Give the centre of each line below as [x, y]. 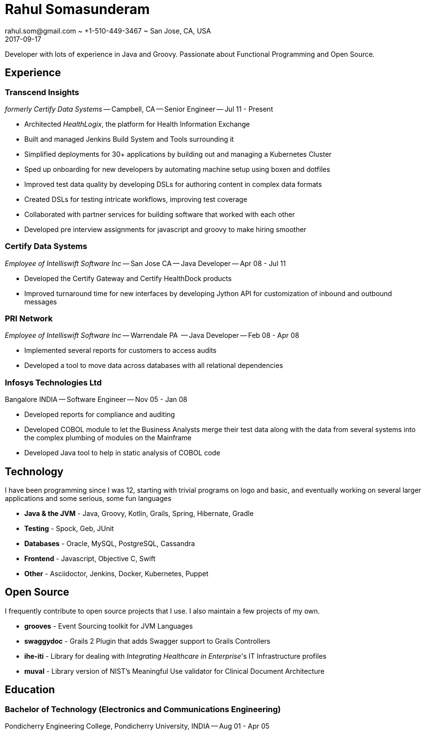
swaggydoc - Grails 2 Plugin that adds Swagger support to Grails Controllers [147, 641]
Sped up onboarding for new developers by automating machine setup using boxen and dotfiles [177, 169]
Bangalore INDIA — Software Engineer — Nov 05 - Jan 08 [96, 400]
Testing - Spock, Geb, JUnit [69, 529]
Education [30, 690]
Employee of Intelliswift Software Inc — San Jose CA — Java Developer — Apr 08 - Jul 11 [145, 263]
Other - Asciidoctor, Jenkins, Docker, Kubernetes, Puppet [116, 574]
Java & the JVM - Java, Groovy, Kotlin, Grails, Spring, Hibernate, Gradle [139, 514]
